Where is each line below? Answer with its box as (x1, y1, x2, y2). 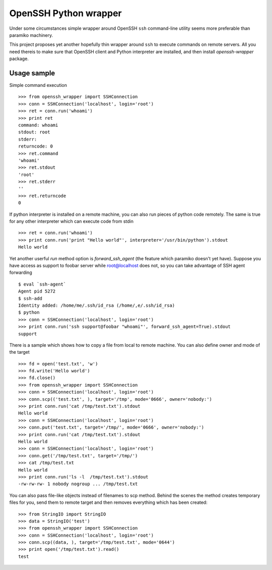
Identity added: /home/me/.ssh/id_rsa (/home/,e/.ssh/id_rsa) (18, 302, 175, 308)
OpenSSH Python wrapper (9, 8, 122, 19)
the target (9, 349, 30, 355)
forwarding (9, 269, 32, 275)
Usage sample (9, 69, 55, 77)
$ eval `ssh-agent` (18, 281, 66, 287)
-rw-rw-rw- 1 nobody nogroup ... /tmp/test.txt (18, 481, 138, 487)
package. (9, 56, 29, 62)
